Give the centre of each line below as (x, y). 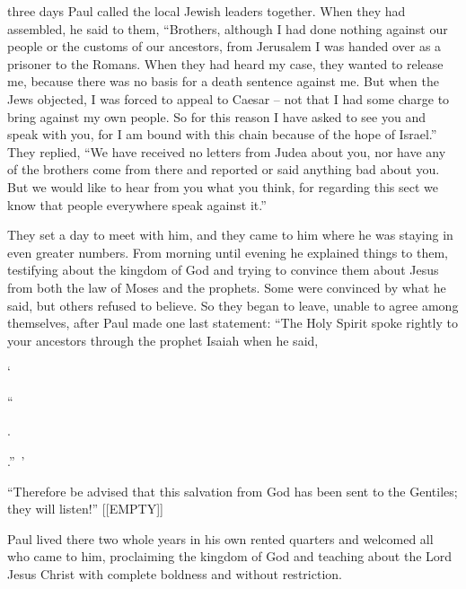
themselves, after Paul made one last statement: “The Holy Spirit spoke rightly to (233, 323)
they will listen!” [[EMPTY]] (85, 509)
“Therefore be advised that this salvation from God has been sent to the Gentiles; (233, 491)
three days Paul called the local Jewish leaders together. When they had (207, 11)
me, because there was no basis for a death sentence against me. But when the (223, 81)
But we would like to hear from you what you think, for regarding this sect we (223, 186)
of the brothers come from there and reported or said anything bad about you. (224, 169)
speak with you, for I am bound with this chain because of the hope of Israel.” (222, 134)
